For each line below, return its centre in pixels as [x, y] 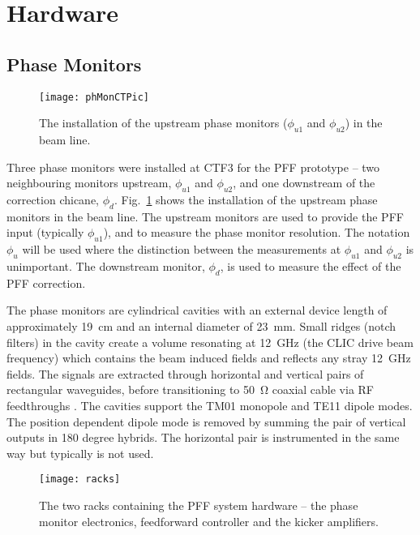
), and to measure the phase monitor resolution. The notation [257, 232]
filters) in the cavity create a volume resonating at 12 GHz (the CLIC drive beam [210, 342]
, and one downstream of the [304, 183]
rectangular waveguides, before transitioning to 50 [131, 389]
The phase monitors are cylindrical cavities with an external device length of [197, 310]
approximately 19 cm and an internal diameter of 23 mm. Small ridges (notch [201, 325]
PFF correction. [46, 282]
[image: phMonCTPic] [94, 97]
